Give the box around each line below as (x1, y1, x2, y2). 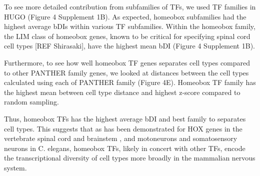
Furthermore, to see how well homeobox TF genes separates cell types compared (4, 57, 250, 67)
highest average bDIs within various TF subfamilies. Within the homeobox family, (4, 21, 255, 31)
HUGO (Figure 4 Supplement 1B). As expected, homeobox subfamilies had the (4, 11, 246, 21)
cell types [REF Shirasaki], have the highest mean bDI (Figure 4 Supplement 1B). (4, 40, 255, 51)
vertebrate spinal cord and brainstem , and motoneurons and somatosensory (4, 133, 237, 143)
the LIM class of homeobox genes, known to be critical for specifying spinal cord (4, 30, 250, 41)
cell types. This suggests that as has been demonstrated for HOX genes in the (4, 123, 242, 133)
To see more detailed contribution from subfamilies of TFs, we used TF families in (4, 1, 256, 11)
